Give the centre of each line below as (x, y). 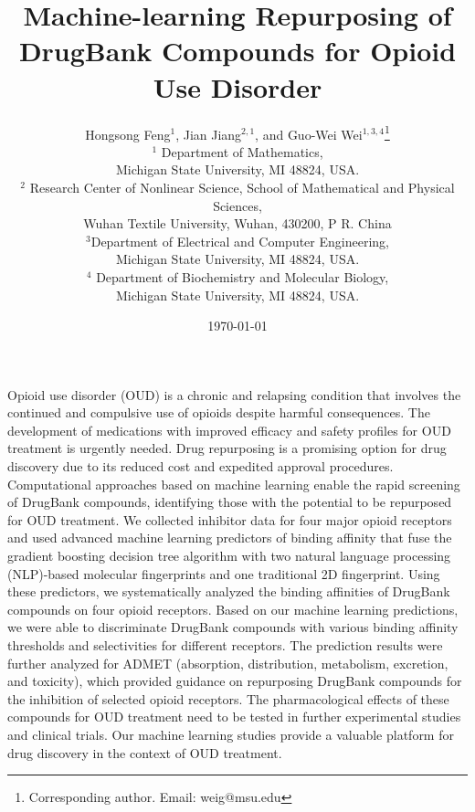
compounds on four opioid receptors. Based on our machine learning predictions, (233, 609)
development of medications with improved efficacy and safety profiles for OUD (229, 430)
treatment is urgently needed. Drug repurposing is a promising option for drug (227, 448)
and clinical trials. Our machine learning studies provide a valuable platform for (231, 734)
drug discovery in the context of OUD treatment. (145, 752)
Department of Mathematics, (242, 151)
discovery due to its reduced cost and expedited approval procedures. (201, 466)
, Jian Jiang (209, 134)
